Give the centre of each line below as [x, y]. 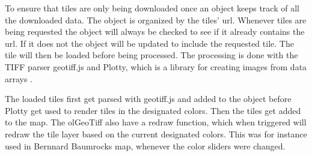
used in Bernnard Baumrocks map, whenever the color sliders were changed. [145, 145]
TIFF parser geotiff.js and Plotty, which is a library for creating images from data [156, 66]
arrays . [19, 78]
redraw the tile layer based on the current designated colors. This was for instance [156, 133]
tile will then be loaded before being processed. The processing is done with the [151, 55]
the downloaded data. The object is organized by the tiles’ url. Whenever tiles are [156, 19]
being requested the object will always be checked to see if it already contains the [155, 31]
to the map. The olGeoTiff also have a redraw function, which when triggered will [156, 122]
